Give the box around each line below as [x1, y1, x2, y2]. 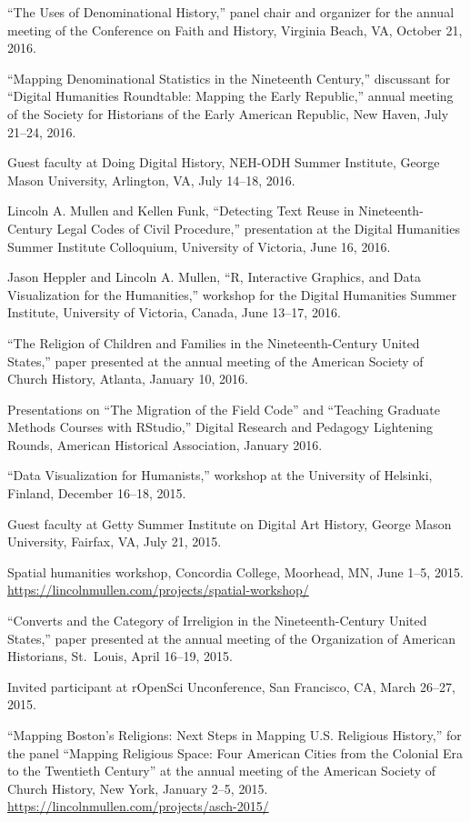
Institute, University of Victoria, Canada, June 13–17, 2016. [7, 303, 341, 322]
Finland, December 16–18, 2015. [7, 484, 186, 503]
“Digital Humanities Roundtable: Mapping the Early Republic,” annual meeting [7, 86, 454, 105]
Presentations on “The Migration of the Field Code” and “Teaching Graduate [7, 399, 440, 418]
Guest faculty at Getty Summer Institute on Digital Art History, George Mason [7, 514, 452, 533]
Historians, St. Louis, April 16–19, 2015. [7, 647, 233, 666]
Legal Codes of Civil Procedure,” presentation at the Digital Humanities [56, 218, 460, 237]
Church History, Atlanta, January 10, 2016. [7, 369, 248, 388]
